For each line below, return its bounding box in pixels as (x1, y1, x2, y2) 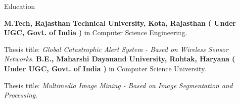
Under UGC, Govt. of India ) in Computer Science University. (4, 63, 206, 73)
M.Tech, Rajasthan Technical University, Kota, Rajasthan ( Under (4, 17, 236, 28)
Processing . (4, 90, 38, 100)
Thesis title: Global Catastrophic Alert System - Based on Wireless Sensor (4, 44, 229, 54)
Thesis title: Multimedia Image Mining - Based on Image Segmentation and (4, 80, 233, 90)
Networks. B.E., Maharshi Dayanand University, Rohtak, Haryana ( (4, 53, 235, 64)
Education (4, 1, 35, 11)
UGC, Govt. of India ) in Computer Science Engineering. (4, 27, 188, 38)
